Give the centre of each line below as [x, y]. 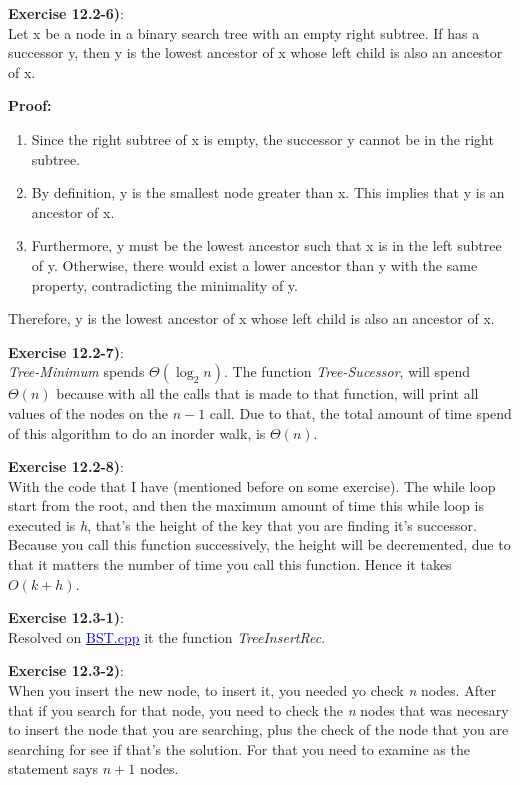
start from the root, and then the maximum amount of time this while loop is [246, 505]
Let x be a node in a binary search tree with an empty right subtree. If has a [244, 32]
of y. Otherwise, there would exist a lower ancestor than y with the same [254, 264]
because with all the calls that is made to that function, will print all [267, 393]
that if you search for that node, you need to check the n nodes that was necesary [258, 709]
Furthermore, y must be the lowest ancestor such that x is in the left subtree [266, 245]
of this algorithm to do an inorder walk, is [137, 432]
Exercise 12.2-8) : [66, 466]
